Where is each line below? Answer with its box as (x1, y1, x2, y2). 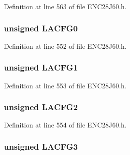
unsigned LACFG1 (4, 61, 78, 73)
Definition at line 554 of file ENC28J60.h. (4, 120, 127, 130)
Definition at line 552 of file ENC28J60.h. (4, 41, 127, 51)
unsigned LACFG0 (4, 22, 78, 34)
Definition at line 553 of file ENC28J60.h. (4, 80, 127, 90)
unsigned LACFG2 (4, 101, 78, 113)
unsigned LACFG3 (4, 140, 78, 152)
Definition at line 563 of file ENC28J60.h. (4, 1, 127, 11)
